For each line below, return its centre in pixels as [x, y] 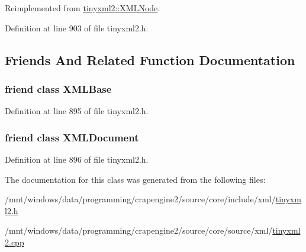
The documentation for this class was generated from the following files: [135, 179]
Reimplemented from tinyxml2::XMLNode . [83, 8]
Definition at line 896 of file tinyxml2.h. [77, 159]
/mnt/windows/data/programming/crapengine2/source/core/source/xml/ [139, 230]
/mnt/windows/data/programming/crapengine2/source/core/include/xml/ [140, 199]
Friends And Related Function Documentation [150, 59]
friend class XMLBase [58, 88]
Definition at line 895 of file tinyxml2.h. [77, 111]
